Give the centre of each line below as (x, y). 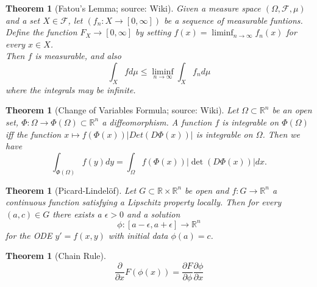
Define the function (41, 32)
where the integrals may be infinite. (71, 89)
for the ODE (29, 235)
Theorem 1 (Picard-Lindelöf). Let (71, 190)
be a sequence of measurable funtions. (233, 20)
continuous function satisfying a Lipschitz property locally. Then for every (144, 202)
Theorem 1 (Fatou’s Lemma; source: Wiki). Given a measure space (133, 8)
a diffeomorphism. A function (157, 122)
